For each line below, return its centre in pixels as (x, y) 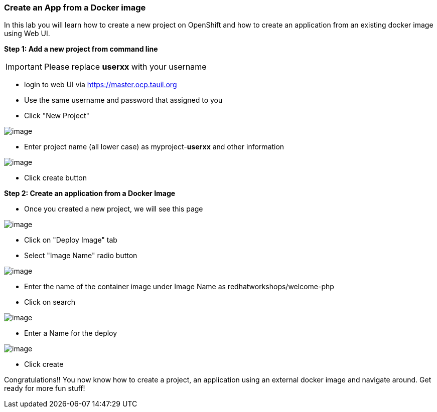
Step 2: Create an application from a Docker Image (90, 193)
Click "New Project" (57, 116)
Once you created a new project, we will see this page (114, 209)
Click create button (55, 178)
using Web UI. (27, 34)
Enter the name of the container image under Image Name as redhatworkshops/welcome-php (179, 287)
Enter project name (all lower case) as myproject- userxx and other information (154, 147)
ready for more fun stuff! (45, 388)
